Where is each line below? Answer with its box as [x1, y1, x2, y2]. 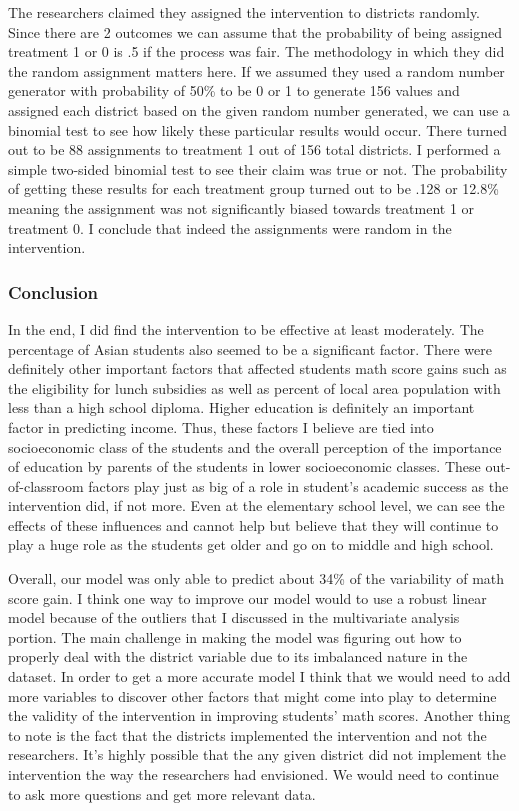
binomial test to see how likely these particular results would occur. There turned [8, 119, 508, 140]
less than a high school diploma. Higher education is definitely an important [8, 397, 475, 418]
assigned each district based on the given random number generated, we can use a [8, 99, 510, 120]
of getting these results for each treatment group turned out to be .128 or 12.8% [8, 178, 499, 199]
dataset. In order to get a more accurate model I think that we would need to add [8, 666, 511, 687]
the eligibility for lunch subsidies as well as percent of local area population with [8, 377, 501, 398]
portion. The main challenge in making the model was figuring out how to [8, 626, 462, 647]
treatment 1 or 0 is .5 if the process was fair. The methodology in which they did [8, 41, 505, 62]
